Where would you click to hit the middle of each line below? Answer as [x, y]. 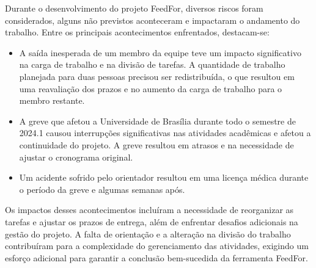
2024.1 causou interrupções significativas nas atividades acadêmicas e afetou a [165, 133]
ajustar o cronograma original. [76, 157]
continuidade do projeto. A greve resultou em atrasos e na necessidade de [156, 144]
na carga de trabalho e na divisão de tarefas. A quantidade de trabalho [152, 64]
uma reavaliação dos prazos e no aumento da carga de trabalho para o [151, 88]
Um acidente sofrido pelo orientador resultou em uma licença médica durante [164, 177]
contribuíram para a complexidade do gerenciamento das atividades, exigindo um [157, 246]
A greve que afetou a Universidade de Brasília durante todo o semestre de [157, 121]
